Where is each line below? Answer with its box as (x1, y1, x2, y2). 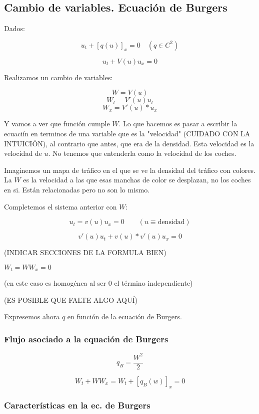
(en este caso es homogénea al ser (4, 278, 106, 288)
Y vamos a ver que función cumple (4, 118, 110, 129)
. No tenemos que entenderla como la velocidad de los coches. (48, 148, 236, 158)
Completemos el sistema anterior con (4, 201, 117, 212)
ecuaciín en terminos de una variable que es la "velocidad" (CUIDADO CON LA (4, 128, 250, 138)
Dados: (4, 23, 25, 34)
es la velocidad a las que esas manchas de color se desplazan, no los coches (23, 174, 251, 185)
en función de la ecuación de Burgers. (67, 311, 182, 322)
